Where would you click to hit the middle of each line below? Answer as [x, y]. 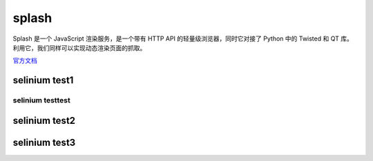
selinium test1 [43, 80]
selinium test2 [44, 120]
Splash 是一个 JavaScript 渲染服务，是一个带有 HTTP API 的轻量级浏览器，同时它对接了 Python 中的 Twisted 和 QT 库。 [183, 39]
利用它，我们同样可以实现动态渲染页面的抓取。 [79, 47]
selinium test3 [44, 142]
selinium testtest [41, 100]
